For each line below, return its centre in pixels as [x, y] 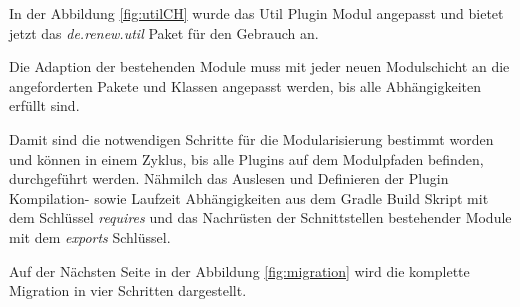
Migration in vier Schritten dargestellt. [128, 290]
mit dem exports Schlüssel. [90, 236]
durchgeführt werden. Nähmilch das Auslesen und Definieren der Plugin [229, 178]
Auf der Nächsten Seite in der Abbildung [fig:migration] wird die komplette [239, 270]
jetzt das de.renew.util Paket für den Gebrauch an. [164, 32]
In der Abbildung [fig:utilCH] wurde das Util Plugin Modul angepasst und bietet [256, 13]
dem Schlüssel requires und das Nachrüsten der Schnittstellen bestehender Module [260, 217]
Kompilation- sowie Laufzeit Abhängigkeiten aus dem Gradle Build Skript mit [249, 197]
